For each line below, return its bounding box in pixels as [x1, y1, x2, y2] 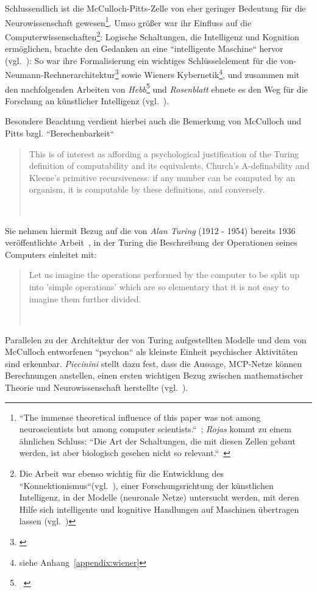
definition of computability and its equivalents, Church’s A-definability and [29, 159, 310, 172]
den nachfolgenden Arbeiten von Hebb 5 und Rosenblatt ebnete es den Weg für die [5, 80, 308, 95]
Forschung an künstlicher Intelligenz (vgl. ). [5, 94, 169, 107]
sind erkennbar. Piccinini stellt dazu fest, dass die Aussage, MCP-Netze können [5, 357, 302, 369]
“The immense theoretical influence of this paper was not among [19, 410, 261, 423]
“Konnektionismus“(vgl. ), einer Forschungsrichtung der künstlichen [19, 479, 274, 491]
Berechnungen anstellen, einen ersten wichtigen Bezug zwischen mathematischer [5, 369, 304, 382]
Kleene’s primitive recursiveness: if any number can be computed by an [29, 171, 296, 184]
